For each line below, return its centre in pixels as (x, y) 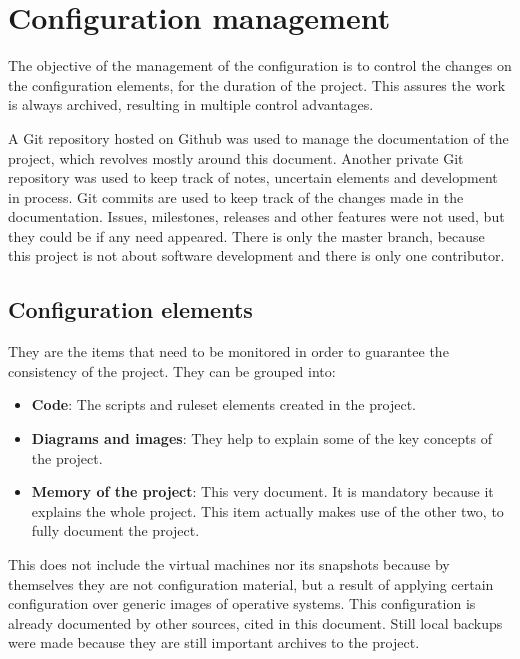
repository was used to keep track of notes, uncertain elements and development (253, 177)
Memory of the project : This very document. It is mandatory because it (262, 491)
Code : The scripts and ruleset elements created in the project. (223, 404)
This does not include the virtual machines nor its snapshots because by (229, 564)
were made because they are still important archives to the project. (214, 642)
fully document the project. (115, 530)
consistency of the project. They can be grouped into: (172, 370)
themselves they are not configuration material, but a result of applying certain (251, 583)
